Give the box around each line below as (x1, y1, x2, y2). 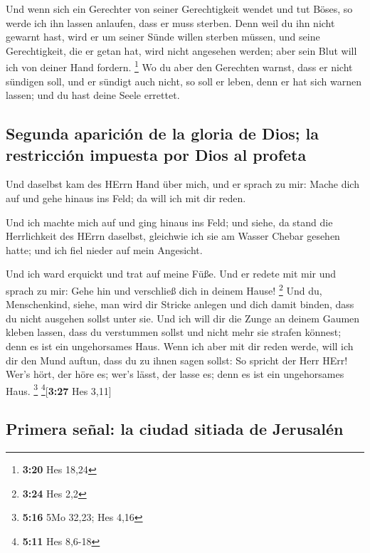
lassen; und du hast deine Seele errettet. (6, 88, 180, 102)
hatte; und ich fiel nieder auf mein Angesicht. (6, 242, 203, 257)
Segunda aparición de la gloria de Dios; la (6, 122, 319, 144)
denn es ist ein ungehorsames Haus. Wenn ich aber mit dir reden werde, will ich (6, 339, 354, 353)
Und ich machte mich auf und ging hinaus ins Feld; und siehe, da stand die (6, 214, 333, 229)
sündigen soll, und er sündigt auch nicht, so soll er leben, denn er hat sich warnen (6, 73, 361, 88)
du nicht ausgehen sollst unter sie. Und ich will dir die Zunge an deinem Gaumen (6, 310, 360, 325)
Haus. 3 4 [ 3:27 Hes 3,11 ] (6, 381, 112, 398)
